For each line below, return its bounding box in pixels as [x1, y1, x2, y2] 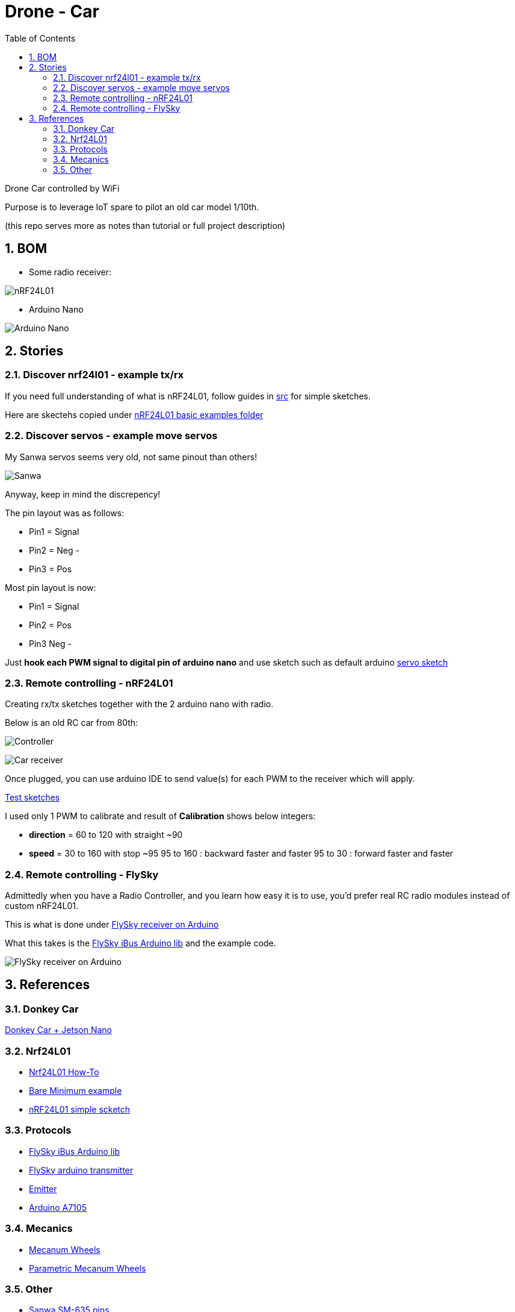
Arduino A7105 [29, 1202, 87, 1213]
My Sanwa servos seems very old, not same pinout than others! [5, 451, 257, 462]
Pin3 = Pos [29, 563, 72, 574]
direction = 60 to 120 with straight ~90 [29, 829, 183, 840]
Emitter [29, 1183, 57, 1194]
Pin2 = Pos [29, 619, 72, 630]
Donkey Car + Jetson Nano [5, 1025, 112, 1036]
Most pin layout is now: [5, 582, 96, 593]
